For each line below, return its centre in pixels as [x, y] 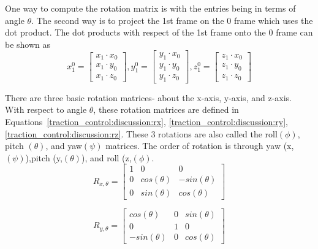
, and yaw [64, 146]
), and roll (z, [106, 157]
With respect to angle [46, 109]
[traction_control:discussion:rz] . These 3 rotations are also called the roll [141, 133]
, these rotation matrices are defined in [166, 109]
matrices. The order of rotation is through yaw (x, [200, 146]
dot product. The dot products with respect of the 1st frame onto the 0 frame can [159, 32]
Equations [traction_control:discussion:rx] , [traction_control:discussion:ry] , [146, 122]
